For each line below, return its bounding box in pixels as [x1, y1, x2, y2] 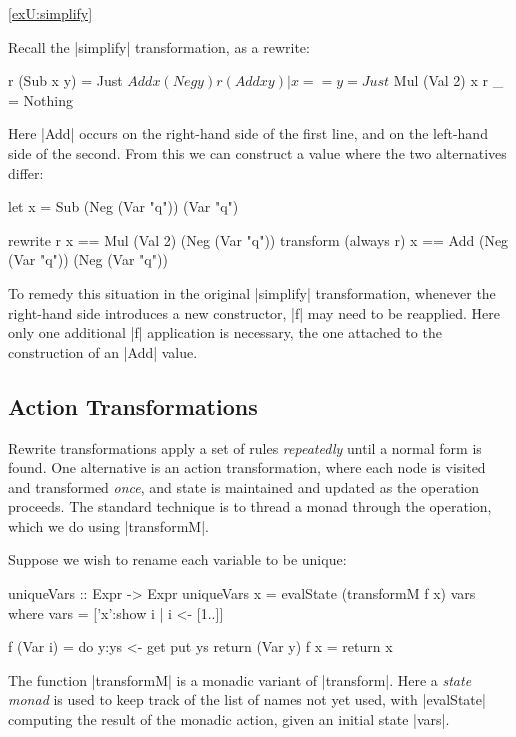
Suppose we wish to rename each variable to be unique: [8, 549, 347, 570]
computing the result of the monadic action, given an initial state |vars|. [8, 709, 450, 730]
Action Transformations [8, 390, 258, 421]
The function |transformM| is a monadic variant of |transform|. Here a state [8, 669, 472, 690]
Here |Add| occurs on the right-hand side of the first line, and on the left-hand [8, 123, 488, 144]
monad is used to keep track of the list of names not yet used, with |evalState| [8, 689, 486, 710]
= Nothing [8, 89, 73, 110]
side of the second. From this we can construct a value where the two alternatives [8, 142, 507, 163]
